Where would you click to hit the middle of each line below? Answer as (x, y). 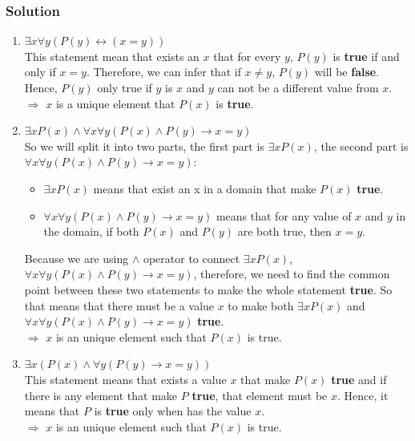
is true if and (366, 56)
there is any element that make (101, 395)
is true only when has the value (173, 411)
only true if (125, 87)
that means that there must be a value (119, 305)
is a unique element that (115, 103)
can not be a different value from (298, 87)
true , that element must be (260, 395)
